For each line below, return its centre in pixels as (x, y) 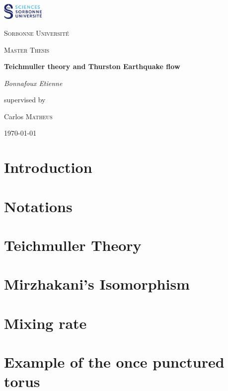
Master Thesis (27, 49)
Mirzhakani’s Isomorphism (97, 284)
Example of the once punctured (114, 362)
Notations (38, 206)
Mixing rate (45, 323)
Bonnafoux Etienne (33, 83)
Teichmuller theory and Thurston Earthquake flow (92, 66)
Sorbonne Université (37, 33)
